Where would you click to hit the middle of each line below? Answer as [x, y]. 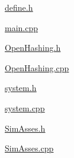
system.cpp [25, 107]
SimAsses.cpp [29, 148]
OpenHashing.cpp [37, 67]
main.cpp [22, 27]
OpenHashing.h [33, 48]
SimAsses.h [25, 128]
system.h [21, 88]
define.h [19, 7]
